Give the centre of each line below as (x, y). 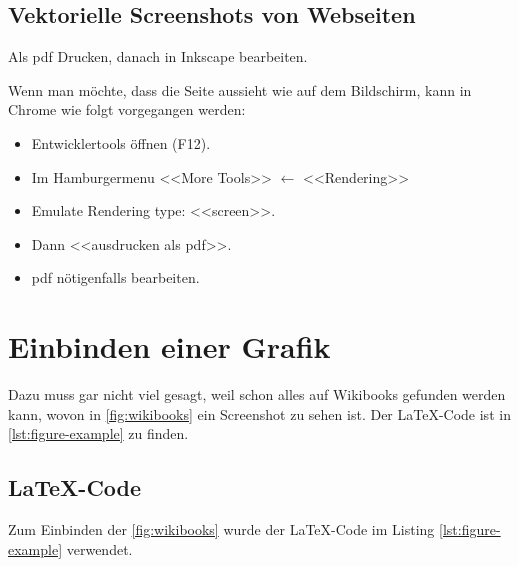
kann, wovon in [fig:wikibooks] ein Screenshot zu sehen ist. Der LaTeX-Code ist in (259, 413)
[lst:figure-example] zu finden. (98, 433)
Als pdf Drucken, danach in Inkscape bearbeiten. (158, 56)
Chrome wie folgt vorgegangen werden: (127, 109)
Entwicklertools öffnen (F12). (121, 142)
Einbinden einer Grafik (169, 346)
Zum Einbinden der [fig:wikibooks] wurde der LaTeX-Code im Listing (221, 529)
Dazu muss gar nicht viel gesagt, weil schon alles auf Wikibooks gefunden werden (257, 394)
